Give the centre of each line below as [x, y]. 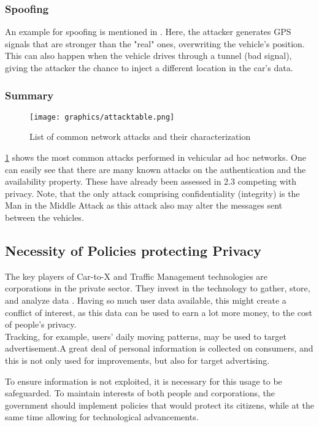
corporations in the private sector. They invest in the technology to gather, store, [158, 288]
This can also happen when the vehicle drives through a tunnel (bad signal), [148, 56]
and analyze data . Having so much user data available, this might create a [146, 300]
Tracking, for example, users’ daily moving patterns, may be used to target [146, 336]
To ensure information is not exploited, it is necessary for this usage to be [144, 381]
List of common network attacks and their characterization [140, 137]
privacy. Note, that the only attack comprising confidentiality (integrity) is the [152, 193]
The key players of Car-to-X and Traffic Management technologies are [136, 276]
